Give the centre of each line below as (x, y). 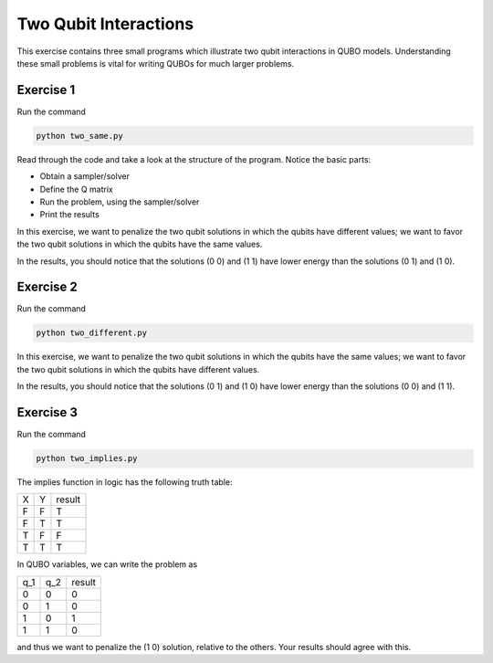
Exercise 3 (47, 412)
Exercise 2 (47, 287)
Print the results (69, 215)
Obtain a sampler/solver (84, 176)
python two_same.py (79, 136)
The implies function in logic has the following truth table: (125, 482)
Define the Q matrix (76, 189)
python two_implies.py (87, 458)
